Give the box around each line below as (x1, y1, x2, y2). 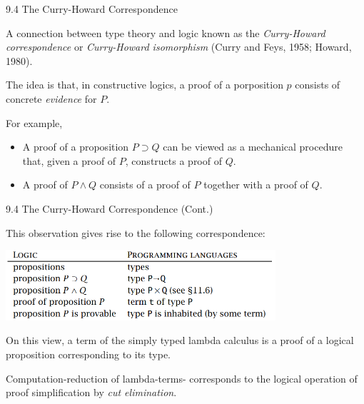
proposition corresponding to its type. (6, 346, 171, 361)
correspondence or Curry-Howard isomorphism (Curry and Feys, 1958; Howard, (6, 39, 352, 54)
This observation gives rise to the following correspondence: (6, 225, 266, 240)
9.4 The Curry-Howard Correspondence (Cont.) (6, 201, 213, 216)
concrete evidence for (6, 91, 97, 106)
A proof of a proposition (22, 139, 129, 154)
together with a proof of (203, 177, 308, 192)
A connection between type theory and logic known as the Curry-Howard (6, 25, 325, 40)
